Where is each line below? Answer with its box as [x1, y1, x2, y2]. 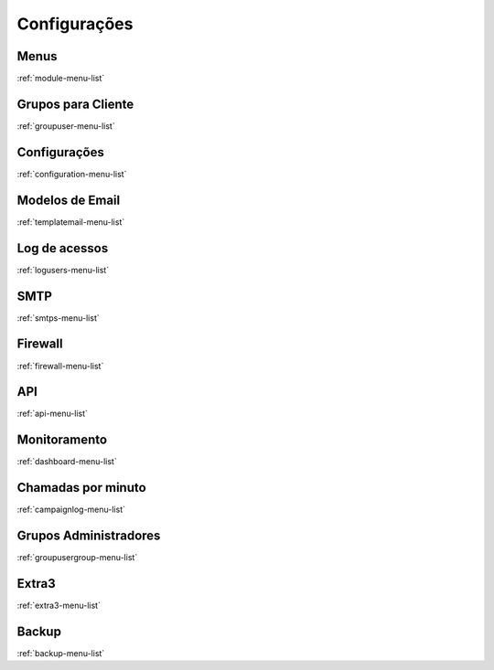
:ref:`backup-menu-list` [16, 647, 105, 658]
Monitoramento [16, 432, 108, 448]
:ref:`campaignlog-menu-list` [16, 504, 125, 516]
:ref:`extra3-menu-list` [16, 600, 101, 612]
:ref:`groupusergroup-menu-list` [16, 552, 138, 563]
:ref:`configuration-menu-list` [16, 168, 127, 179]
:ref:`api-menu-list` [16, 408, 89, 420]
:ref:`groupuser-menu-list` [16, 120, 115, 132]
